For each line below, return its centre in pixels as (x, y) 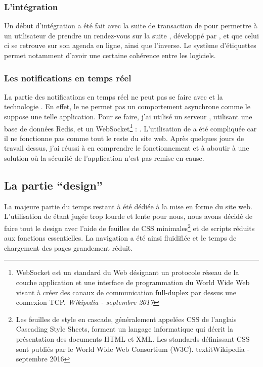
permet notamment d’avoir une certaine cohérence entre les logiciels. (110, 55)
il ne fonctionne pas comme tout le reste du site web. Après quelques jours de (124, 138)
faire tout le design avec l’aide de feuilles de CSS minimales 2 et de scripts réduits (129, 227)
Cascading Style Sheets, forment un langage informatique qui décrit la (125, 329)
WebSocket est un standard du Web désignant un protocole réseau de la (127, 272)
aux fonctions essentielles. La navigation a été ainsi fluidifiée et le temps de (120, 238)
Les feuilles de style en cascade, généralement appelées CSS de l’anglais (126, 319)
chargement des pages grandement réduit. (69, 247)
